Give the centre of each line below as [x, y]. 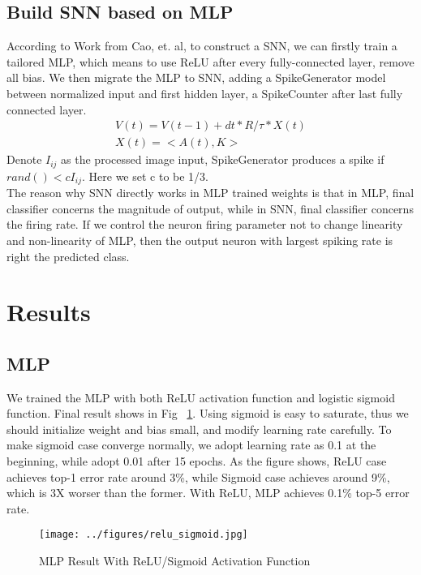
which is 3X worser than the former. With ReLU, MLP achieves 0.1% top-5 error [208, 493]
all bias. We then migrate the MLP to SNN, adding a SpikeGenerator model [196, 77]
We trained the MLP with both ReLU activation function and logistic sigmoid [201, 397]
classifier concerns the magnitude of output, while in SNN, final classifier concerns [210, 208]
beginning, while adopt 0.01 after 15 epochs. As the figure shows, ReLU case [197, 461]
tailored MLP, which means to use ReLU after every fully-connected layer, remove [210, 61]
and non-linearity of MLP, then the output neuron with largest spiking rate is [200, 240]
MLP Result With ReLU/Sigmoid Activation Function [175, 561]
